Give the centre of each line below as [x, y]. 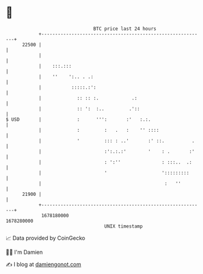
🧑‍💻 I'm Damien [24, 252]
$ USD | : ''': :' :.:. [78, 119]
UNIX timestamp [124, 226]
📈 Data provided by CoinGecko [46, 238]
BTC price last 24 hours [125, 29]
